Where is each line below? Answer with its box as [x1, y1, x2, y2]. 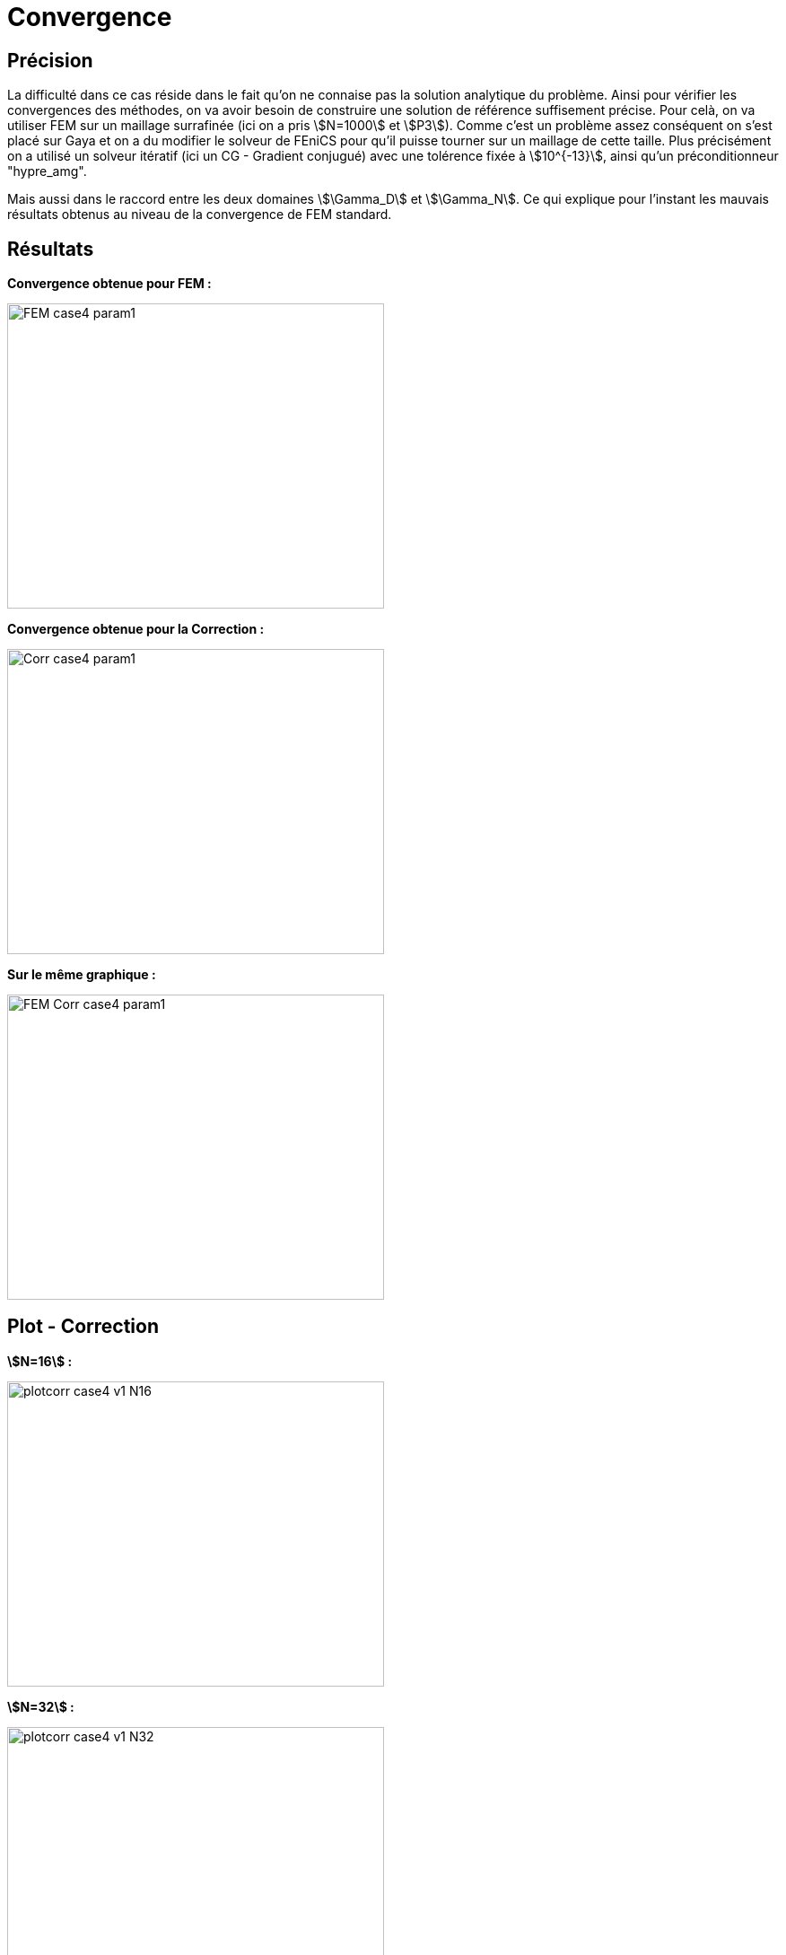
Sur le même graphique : [7, 967, 156, 983]
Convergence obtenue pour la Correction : [7, 621, 265, 637]
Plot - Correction [7, 1315, 159, 1338]
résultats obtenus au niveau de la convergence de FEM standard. [7, 206, 392, 223]
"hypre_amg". [7, 163, 87, 180]
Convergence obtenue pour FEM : [7, 276, 212, 292]
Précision [7, 48, 93, 72]
